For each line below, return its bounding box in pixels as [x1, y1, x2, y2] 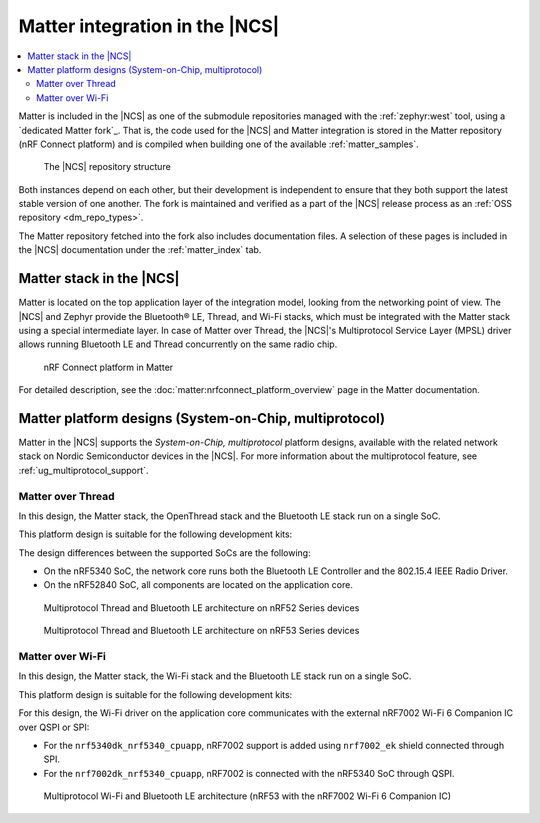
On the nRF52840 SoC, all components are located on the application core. [43, 579, 354, 591]
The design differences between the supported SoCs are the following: [18, 546, 311, 559]
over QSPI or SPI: [18, 721, 90, 733]
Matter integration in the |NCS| [18, 15, 280, 37]
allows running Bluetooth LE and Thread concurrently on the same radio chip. [18, 338, 338, 350]
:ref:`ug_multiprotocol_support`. [18, 464, 149, 476]
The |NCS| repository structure [43, 161, 172, 173]
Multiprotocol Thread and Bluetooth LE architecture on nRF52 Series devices [43, 601, 360, 614]
